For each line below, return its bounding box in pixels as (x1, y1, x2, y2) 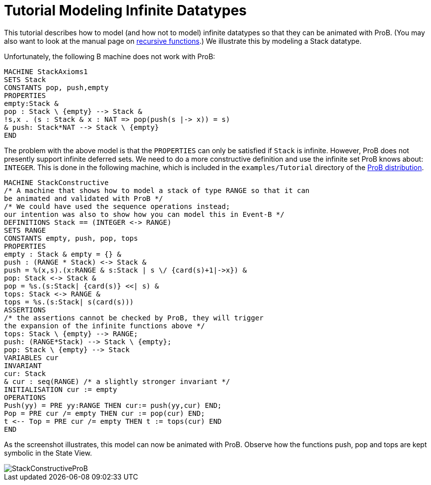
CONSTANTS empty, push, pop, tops (4, 234, 138, 242)
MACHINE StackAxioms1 (4, 67, 88, 76)
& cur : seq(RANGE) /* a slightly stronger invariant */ (4, 377, 230, 386)
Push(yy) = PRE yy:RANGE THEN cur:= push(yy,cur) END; (4, 401, 222, 409)
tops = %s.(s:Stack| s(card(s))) (4, 297, 134, 306)
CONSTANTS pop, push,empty (4, 83, 109, 92)
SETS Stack (4, 75, 46, 84)
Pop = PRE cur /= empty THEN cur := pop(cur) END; (4, 409, 205, 417)
